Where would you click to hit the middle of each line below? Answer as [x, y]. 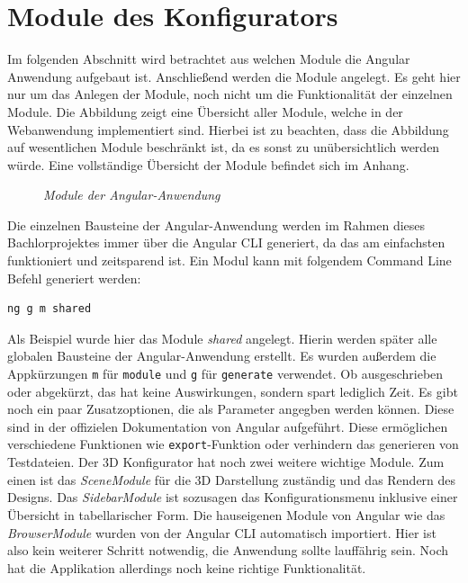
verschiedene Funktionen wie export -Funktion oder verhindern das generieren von [233, 444]
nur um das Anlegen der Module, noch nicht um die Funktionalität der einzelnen [230, 94]
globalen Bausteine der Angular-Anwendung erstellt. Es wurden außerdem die [222, 356]
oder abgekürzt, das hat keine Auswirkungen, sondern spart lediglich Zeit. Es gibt [233, 391]
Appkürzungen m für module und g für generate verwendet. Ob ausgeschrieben [225, 374]
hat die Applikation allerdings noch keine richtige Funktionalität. [187, 567]
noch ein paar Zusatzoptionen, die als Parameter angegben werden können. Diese [231, 409]
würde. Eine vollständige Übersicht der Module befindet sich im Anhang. [208, 164]
